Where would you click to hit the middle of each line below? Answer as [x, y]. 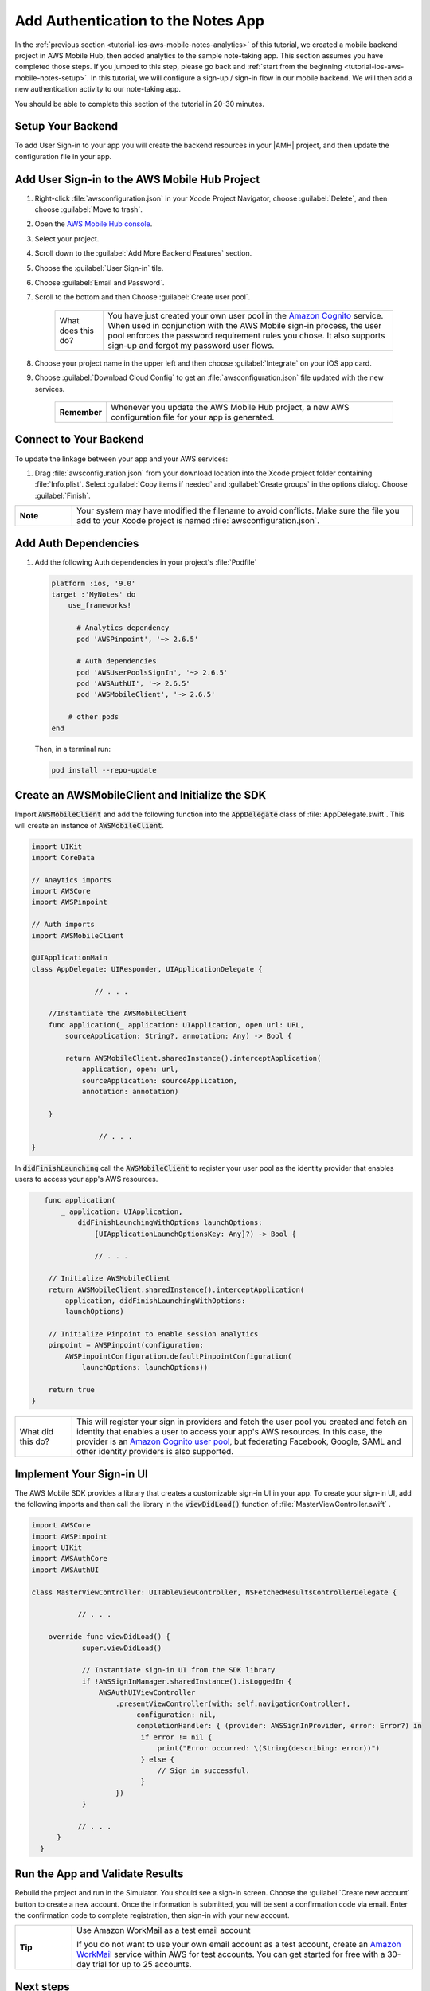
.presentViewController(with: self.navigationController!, [233, 1703]
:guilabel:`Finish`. [63, 495]
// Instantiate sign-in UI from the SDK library [178, 1670]
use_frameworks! [100, 606]
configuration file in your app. [63, 156]
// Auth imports [63, 925]
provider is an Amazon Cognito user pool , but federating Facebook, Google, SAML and [238, 1441]
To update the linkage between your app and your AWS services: [121, 459]
